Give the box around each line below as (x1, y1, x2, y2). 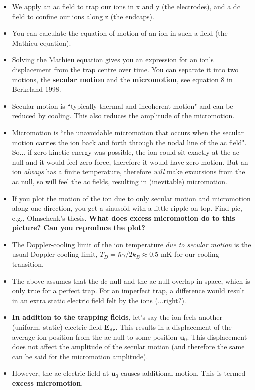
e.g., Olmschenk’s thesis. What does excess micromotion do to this (12, 212, 235, 223)
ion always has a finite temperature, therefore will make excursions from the (12, 166, 245, 177)
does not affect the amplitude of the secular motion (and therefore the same (12, 341, 245, 352)
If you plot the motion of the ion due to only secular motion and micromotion (12, 193, 251, 203)
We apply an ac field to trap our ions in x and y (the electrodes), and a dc (12, 1, 240, 11)
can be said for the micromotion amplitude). (12, 351, 148, 361)
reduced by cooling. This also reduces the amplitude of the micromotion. (12, 110, 235, 121)
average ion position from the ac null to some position (12, 331, 178, 342)
